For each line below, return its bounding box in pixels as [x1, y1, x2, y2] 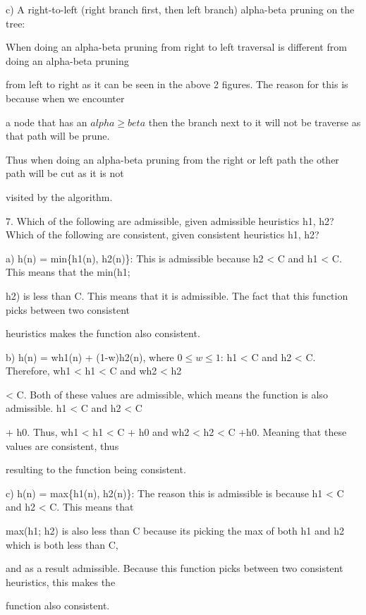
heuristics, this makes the [6, 574, 116, 589]
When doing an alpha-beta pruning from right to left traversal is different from [6, 39, 347, 54]
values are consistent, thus [6, 438, 119, 453]
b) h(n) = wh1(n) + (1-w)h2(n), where [6, 349, 174, 364]
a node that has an [6, 114, 87, 129]
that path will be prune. [6, 128, 110, 143]
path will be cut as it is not [6, 166, 124, 181]
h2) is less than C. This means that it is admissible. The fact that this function [6, 288, 348, 303]
